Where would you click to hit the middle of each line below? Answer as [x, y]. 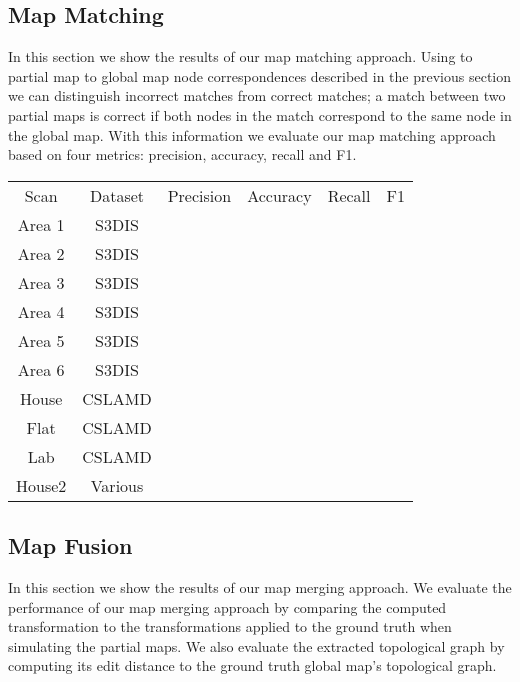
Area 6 [41, 369]
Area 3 [41, 282]
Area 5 [41, 340]
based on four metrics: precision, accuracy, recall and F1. [182, 154]
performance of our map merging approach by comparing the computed [227, 606]
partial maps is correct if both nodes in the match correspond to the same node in [260, 114]
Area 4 [41, 311]
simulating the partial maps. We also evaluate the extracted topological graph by [256, 645]
